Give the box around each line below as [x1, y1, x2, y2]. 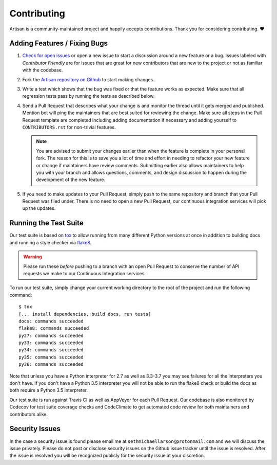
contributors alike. [9, 411, 48, 417]
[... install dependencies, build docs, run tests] [18, 311, 151, 317]
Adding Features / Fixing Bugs [9, 39, 108, 48]
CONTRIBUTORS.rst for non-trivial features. [22, 124, 116, 130]
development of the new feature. [36, 176, 105, 183]
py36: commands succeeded [18, 362, 84, 367]
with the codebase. [22, 67, 63, 73]
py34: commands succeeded [18, 347, 84, 353]
